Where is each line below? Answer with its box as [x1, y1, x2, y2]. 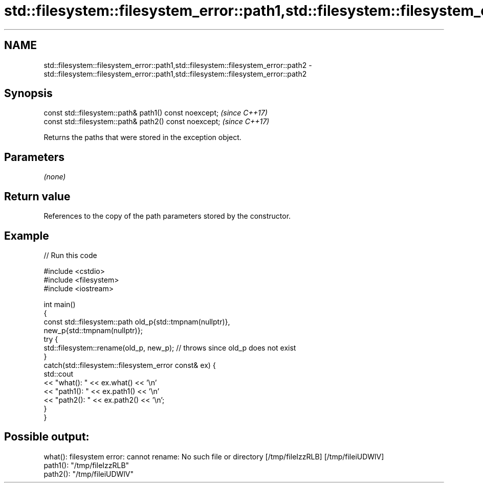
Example [4, 229, 49, 242]
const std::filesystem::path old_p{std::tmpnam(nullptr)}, [43, 317, 230, 326]
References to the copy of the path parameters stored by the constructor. [43, 212, 291, 221]
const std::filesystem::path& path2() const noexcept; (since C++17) [43, 117, 270, 126]
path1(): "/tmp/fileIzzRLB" [43, 460, 129, 470]
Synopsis [4, 87, 53, 100]
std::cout [43, 369, 74, 378]
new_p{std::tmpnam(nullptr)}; [43, 326, 143, 335]
